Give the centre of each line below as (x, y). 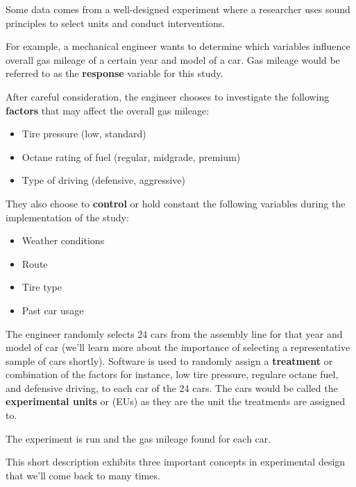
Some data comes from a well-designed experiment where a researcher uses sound (178, 9)
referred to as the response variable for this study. (115, 73)
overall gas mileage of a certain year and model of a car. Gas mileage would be (173, 59)
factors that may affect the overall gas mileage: (108, 110)
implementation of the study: (67, 217)
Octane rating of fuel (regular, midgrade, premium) (131, 156)
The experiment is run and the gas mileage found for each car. (138, 438)
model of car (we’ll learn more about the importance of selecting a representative (178, 347)
